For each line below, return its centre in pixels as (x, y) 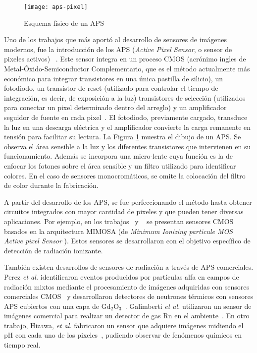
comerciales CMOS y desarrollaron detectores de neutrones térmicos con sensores (129, 296)
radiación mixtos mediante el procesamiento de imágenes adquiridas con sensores (127, 286)
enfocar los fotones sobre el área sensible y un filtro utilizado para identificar (120, 165)
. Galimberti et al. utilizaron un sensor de (188, 306)
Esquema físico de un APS (64, 23)
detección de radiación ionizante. (53, 250)
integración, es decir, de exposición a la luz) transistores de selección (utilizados (125, 97)
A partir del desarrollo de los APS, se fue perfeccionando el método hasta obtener (128, 202)
